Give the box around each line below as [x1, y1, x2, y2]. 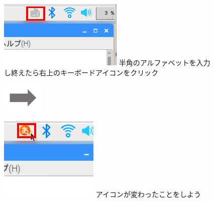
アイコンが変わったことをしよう [95, 188, 201, 199]
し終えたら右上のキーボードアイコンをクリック [4, 67, 159, 77]
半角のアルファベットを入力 [119, 57, 210, 67]
